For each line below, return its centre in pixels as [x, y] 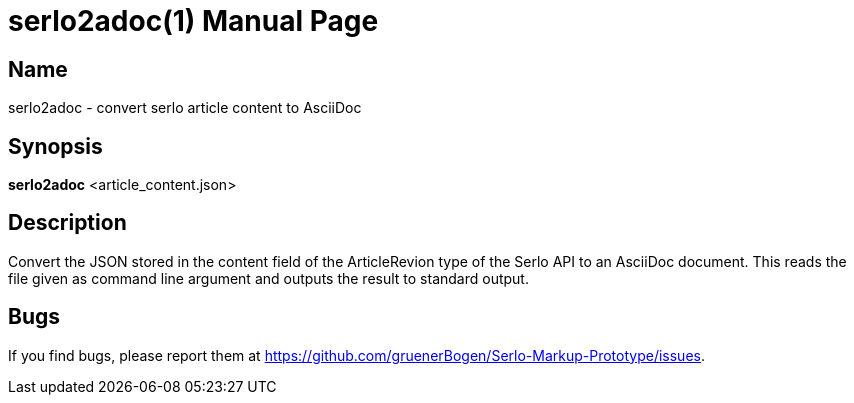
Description [67, 223]
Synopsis [55, 146]
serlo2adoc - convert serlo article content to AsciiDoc [185, 108]
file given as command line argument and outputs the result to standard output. [268, 278]
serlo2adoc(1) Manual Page [193, 21]
